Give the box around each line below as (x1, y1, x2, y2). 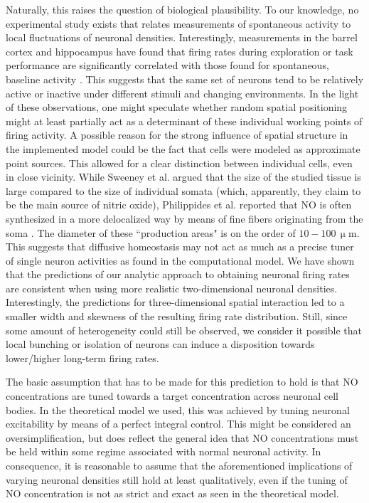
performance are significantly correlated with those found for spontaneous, (6, 58, 329, 73)
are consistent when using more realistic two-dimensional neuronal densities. (6, 280, 338, 295)
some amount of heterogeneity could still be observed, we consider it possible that (6, 322, 363, 337)
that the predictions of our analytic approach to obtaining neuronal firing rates (6, 267, 350, 282)
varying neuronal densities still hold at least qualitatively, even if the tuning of (6, 472, 348, 487)
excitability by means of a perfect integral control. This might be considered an (6, 416, 351, 431)
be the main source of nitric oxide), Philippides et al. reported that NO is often (6, 197, 352, 212)
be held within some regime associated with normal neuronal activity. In (6, 444, 321, 459)
